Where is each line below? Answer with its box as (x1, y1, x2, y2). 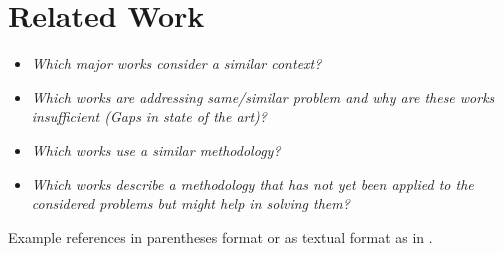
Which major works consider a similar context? (31, 53, 322, 74)
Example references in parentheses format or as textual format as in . (8, 226, 433, 247)
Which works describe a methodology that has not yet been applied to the (31, 173, 474, 194)
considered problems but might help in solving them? (31, 193, 350, 214)
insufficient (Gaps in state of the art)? (31, 106, 267, 127)
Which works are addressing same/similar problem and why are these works (31, 86, 495, 107)
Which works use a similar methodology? (31, 139, 281, 160)
